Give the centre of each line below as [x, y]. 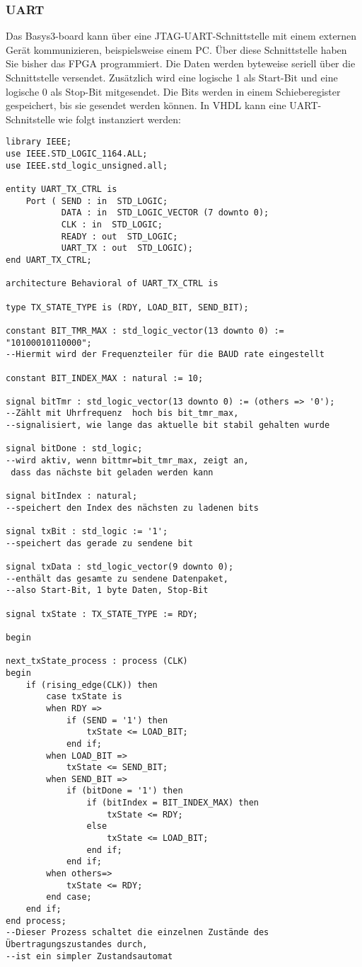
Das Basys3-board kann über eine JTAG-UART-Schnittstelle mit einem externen [181, 36]
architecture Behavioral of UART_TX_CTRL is [112, 284]
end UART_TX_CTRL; [49, 260]
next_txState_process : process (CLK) [97, 661]
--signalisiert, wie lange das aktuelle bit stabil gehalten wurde [168, 425]
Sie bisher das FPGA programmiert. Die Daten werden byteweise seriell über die [181, 63]
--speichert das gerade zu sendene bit [99, 543]
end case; [69, 897]
